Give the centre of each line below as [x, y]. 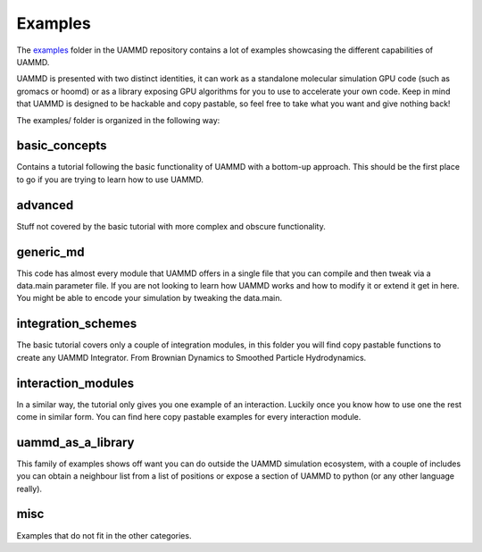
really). [29, 489]
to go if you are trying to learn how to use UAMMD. [110, 180]
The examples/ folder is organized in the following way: [118, 120]
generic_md [50, 251]
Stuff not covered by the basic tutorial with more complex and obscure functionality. [171, 226]
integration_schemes [77, 324]
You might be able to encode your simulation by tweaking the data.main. [150, 298]
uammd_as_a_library [75, 442]
